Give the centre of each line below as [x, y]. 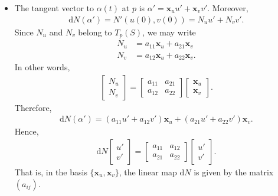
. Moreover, [228, 8]
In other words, [42, 67]
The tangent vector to [54, 8]
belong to [95, 32]
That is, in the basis [51, 171]
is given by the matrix [234, 171]
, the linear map [148, 171]
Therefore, [33, 107]
